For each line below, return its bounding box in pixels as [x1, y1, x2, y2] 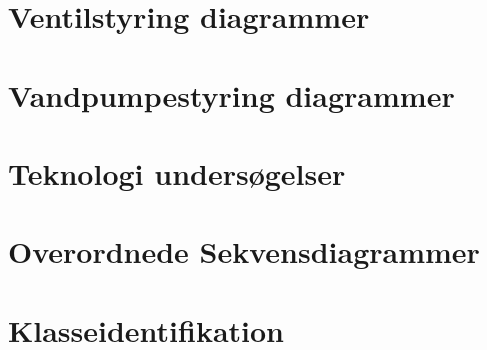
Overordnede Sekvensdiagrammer [8, 231, 480, 272]
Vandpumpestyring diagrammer [8, 74, 455, 115]
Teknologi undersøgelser [8, 152, 346, 193]
